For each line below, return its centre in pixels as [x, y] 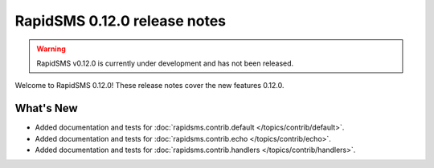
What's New [46, 108]
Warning [51, 49]
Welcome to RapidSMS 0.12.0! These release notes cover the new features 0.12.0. [149, 86]
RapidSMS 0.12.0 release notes [121, 21]
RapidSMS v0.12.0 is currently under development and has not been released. [165, 63]
